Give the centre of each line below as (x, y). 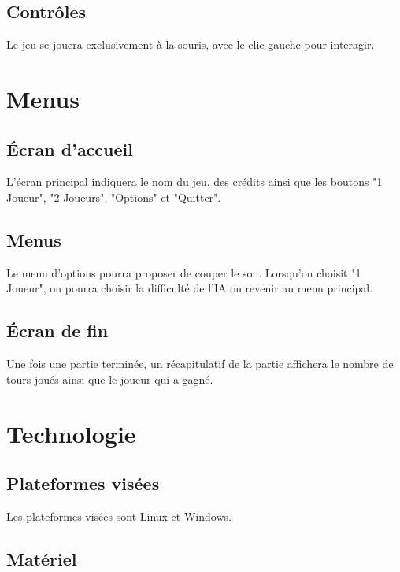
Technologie (71, 433)
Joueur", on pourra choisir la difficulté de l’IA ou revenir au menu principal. (190, 288)
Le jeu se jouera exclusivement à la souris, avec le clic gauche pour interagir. (191, 45)
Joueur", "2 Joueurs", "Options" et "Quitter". (114, 197)
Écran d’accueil (70, 149)
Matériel (42, 558)
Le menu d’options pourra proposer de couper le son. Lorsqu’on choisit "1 (184, 272)
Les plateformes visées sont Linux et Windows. (119, 516)
